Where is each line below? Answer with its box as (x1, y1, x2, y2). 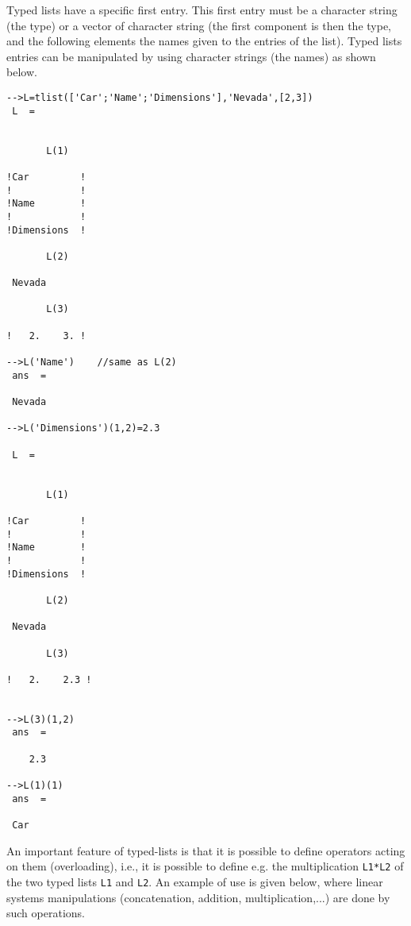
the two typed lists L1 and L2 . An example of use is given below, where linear (6, 873, 383, 889)
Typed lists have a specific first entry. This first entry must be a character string (6, 2, 398, 17)
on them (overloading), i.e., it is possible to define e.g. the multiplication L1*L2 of (6, 858, 404, 874)
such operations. (6, 905, 85, 921)
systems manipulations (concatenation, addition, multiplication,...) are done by (6, 889, 390, 905)
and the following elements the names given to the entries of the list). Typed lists (6, 33, 402, 49)
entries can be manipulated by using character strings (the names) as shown (6, 48, 376, 64)
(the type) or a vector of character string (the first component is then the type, (6, 17, 392, 33)
